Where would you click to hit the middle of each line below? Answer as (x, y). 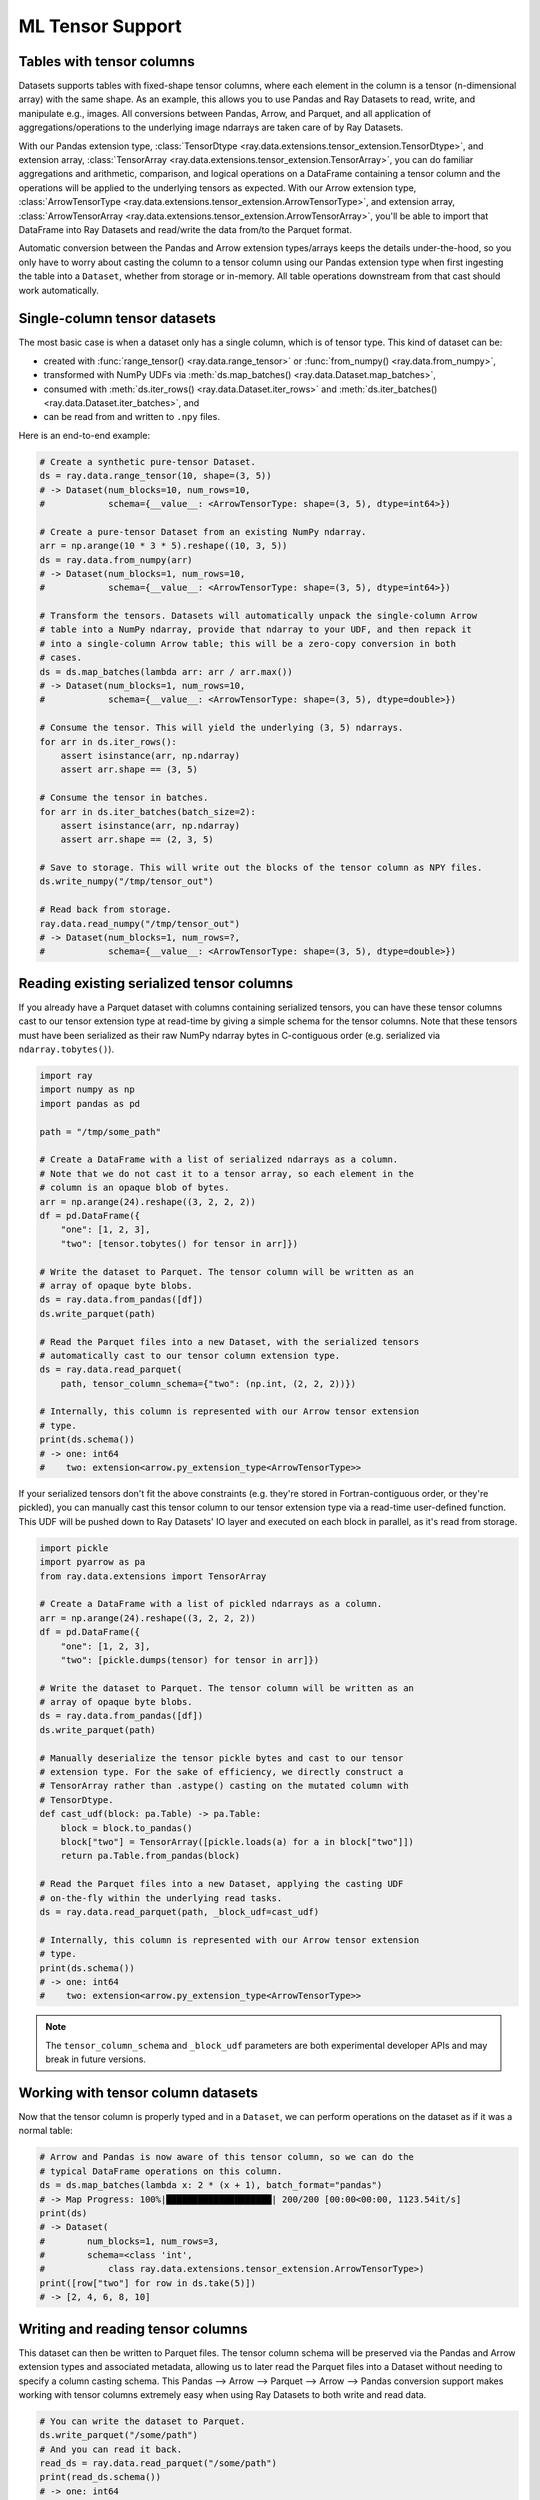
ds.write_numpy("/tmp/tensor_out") (126, 881)
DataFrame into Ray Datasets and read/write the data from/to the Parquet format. (185, 229)
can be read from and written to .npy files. (131, 417)
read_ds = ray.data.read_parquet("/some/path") (158, 2463)
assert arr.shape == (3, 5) (129, 769)
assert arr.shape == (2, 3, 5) (137, 839)
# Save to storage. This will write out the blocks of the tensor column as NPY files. (261, 868)
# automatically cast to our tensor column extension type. (190, 1355)
